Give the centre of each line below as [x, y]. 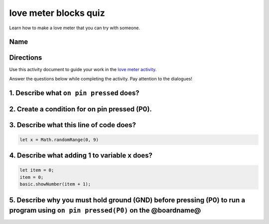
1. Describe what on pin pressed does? [74, 93]
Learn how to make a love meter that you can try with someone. [75, 28]
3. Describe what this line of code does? [73, 125]
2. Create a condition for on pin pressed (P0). [80, 109]
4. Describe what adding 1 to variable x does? [81, 156]
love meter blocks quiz [57, 13]
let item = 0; [37, 170]
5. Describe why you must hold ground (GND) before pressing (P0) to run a [127, 200]
